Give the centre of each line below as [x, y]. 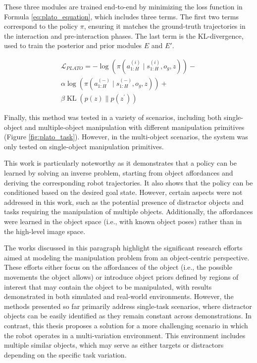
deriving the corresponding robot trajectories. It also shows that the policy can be [128, 182]
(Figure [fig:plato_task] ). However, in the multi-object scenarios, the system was [126, 137]
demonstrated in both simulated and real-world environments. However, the [119, 296]
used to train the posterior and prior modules [73, 45]
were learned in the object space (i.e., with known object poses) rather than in [123, 221]
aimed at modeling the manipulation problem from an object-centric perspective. [127, 257]
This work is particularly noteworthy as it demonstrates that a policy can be [120, 163]
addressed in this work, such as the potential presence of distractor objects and [124, 202]
